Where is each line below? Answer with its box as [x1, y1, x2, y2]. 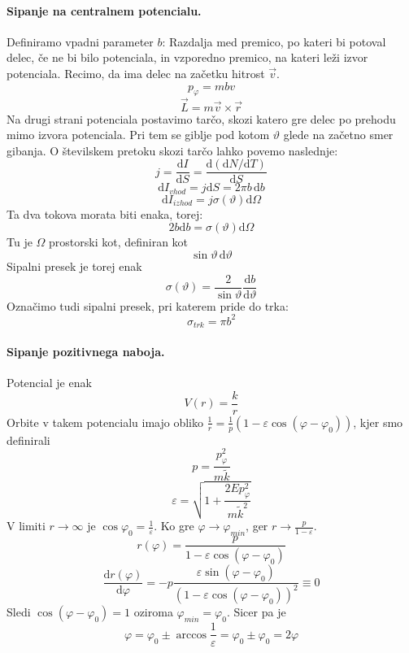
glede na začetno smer [283, 126, 394, 143]
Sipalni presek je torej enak [7, 258, 142, 275]
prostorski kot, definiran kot [49, 233, 189, 250]
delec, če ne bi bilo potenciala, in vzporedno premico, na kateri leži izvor [7, 49, 368, 66]
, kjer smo [353, 413, 403, 430]
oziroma [133, 603, 173, 620]
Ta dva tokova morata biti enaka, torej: [7, 205, 203, 222]
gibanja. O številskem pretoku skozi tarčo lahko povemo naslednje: [7, 141, 338, 159]
